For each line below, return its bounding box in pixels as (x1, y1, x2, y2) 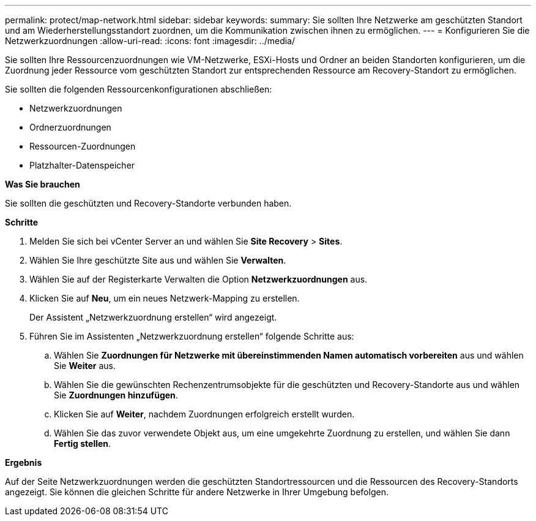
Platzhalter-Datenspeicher (29, 160, 135, 170)
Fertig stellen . (54, 438, 111, 449)
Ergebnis (5, 457, 42, 468)
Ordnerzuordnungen (29, 122, 111, 132)
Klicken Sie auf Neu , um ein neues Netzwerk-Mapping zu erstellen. (29, 293, 300, 303)
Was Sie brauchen (5, 179, 80, 189)
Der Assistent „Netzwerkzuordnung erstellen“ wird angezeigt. (29, 312, 277, 322)
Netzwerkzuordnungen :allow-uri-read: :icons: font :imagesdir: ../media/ (5, 36, 296, 46)
